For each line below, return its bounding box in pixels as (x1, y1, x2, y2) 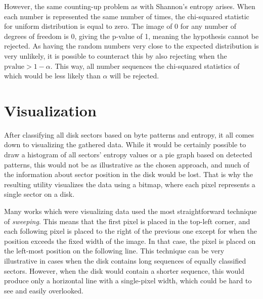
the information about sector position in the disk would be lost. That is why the (4, 169, 253, 180)
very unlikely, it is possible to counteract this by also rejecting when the (4, 50, 227, 61)
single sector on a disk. (4, 189, 75, 199)
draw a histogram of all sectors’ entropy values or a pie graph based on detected (4, 149, 252, 160)
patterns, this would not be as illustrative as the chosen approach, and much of (4, 159, 249, 169)
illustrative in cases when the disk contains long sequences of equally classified (4, 255, 246, 266)
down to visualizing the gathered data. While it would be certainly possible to (4, 139, 246, 150)
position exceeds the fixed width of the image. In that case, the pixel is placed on (4, 235, 256, 246)
